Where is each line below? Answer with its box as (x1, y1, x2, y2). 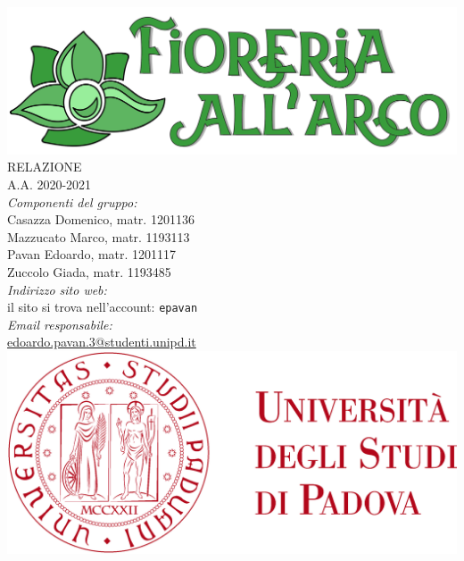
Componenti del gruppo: (7, 192, 137, 211)
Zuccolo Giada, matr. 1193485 (7, 263, 171, 281)
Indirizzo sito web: (7, 280, 107, 298)
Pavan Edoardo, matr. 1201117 (7, 245, 177, 264)
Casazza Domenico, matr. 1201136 (7, 210, 195, 229)
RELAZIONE (7, 157, 82, 176)
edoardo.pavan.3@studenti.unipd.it (7, 332, 196, 351)
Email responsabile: (7, 314, 112, 333)
